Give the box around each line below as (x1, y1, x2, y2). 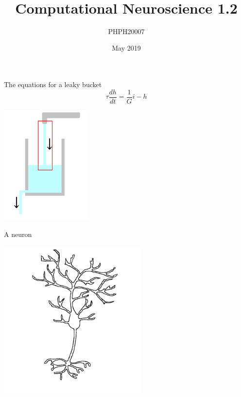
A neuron (4, 229, 32, 239)
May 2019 (112, 42, 141, 53)
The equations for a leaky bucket (4, 79, 102, 90)
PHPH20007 (108, 26, 145, 36)
